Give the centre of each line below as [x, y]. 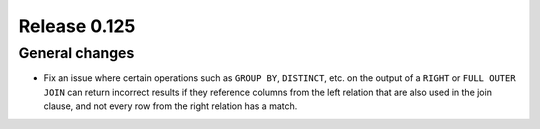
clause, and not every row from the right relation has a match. [170, 106]
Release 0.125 [77, 26]
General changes [76, 53]
